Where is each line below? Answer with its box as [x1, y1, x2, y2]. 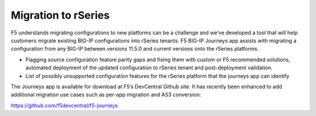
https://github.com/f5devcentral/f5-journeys [11, 102, 118, 109]
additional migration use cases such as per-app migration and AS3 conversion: [11, 91, 201, 99]
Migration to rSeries [11, 9, 110, 22]
